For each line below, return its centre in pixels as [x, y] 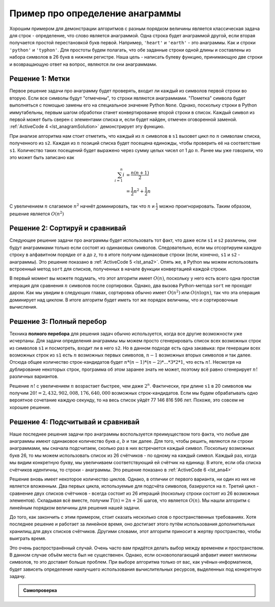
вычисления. [23, 307]
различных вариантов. [34, 376]
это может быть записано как [42, 157]
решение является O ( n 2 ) [37, 213]
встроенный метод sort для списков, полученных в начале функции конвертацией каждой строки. [118, 269]
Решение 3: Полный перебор [58, 321]
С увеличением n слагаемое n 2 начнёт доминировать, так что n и [82, 206]
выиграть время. [28, 539]
